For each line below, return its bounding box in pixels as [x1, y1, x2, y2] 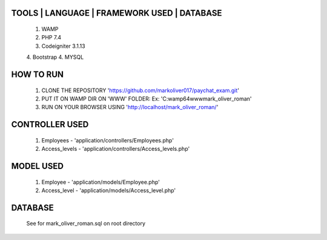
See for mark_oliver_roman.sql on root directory [26, 220, 145, 227]
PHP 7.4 [41, 34, 62, 41]
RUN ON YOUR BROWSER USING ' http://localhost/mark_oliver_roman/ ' [41, 104, 219, 111]
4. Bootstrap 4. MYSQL [26, 53, 84, 61]
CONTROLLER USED [11, 119, 89, 130]
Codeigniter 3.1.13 [41, 42, 85, 50]
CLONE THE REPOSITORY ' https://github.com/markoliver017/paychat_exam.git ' [41, 87, 239, 94]
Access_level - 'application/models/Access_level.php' [41, 187, 176, 194]
